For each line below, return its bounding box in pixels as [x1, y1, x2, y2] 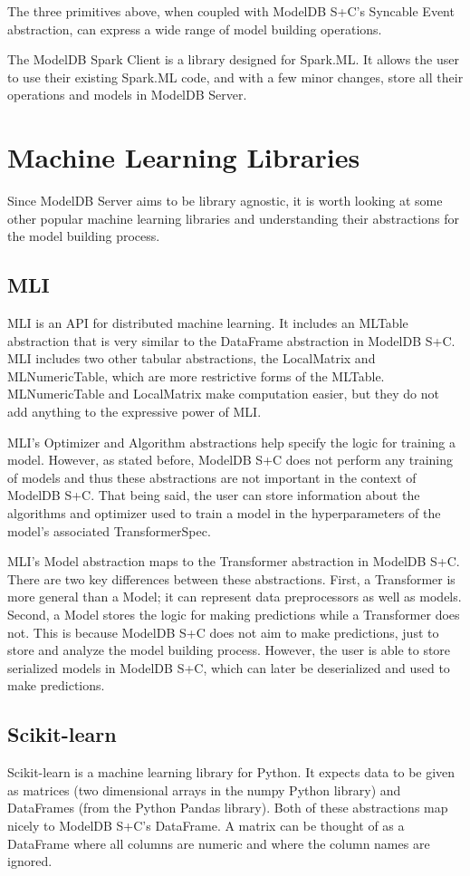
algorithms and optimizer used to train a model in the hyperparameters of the [7, 504, 441, 523]
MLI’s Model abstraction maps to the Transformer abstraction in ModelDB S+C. [7, 552, 460, 571]
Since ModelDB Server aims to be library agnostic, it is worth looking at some [7, 191, 443, 210]
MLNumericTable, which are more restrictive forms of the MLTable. [7, 366, 385, 385]
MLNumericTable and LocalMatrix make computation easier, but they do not [7, 384, 439, 403]
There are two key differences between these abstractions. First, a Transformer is [7, 569, 456, 588]
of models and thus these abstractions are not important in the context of [7, 467, 417, 486]
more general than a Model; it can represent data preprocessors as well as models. [7, 587, 462, 606]
